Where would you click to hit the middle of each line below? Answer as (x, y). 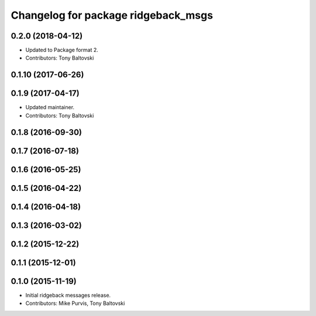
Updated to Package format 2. (62, 50)
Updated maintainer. (50, 107)
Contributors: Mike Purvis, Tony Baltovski (75, 303)
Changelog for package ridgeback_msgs (112, 15)
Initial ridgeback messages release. (68, 295)
